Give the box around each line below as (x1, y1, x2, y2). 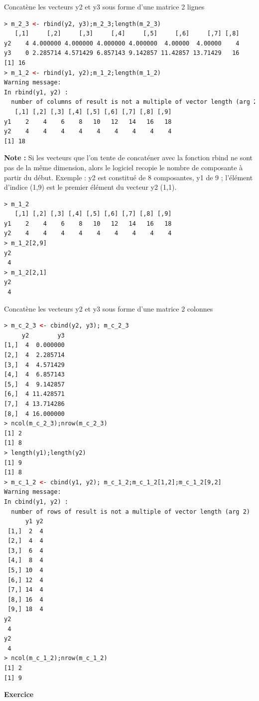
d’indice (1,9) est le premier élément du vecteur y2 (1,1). (4, 182, 177, 192)
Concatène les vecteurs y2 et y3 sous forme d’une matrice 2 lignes (4, 1, 205, 11)
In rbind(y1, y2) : (4, 88, 68, 96)
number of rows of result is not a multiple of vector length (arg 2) (11, 508, 250, 515)
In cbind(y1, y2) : (4, 498, 68, 505)
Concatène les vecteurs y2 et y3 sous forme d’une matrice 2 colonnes (4, 303, 213, 314)
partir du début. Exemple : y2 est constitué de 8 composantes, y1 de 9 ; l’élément (4, 172, 253, 182)
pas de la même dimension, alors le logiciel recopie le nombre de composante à (4, 162, 243, 172)
